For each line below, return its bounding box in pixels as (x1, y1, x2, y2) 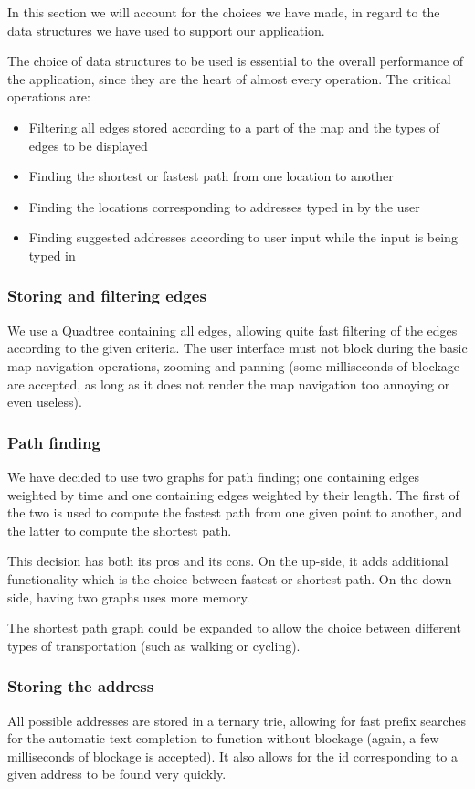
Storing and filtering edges (7, 284, 206, 307)
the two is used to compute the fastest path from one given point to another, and (7, 503, 463, 522)
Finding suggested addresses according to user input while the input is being (28, 228, 458, 247)
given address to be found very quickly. (7, 764, 227, 784)
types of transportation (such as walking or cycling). (7, 635, 301, 655)
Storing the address (7, 675, 154, 698)
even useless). (7, 392, 82, 411)
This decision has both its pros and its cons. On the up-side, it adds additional (7, 551, 449, 570)
